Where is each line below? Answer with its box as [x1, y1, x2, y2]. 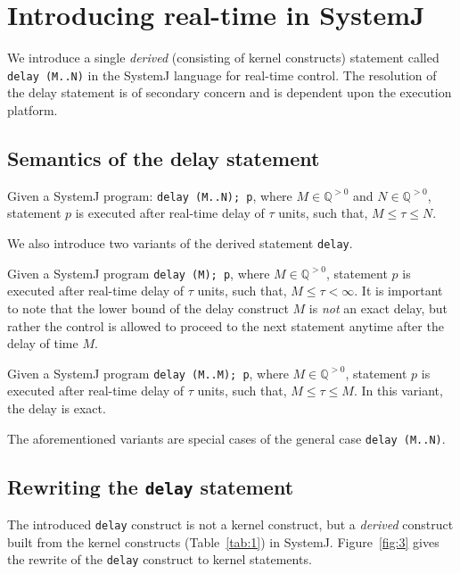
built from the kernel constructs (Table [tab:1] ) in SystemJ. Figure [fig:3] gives [7, 532, 439, 551]
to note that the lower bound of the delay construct [7, 298, 289, 317]
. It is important [354, 281, 443, 300]
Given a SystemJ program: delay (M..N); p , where [7, 186, 292, 204]
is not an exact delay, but [308, 298, 448, 317]
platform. [7, 100, 58, 119]
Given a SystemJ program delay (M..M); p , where [7, 363, 289, 382]
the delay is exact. [7, 398, 106, 417]
